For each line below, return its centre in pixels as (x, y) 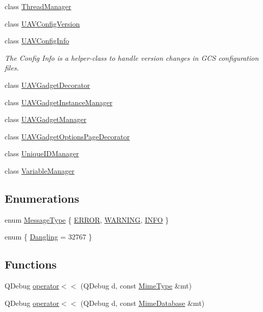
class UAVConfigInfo (37, 41)
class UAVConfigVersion (42, 23)
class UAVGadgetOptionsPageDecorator (67, 136)
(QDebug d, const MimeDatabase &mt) (142, 303)
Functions (31, 264)
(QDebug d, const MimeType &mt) (136, 286)
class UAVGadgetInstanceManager (59, 102)
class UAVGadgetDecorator (47, 85)
